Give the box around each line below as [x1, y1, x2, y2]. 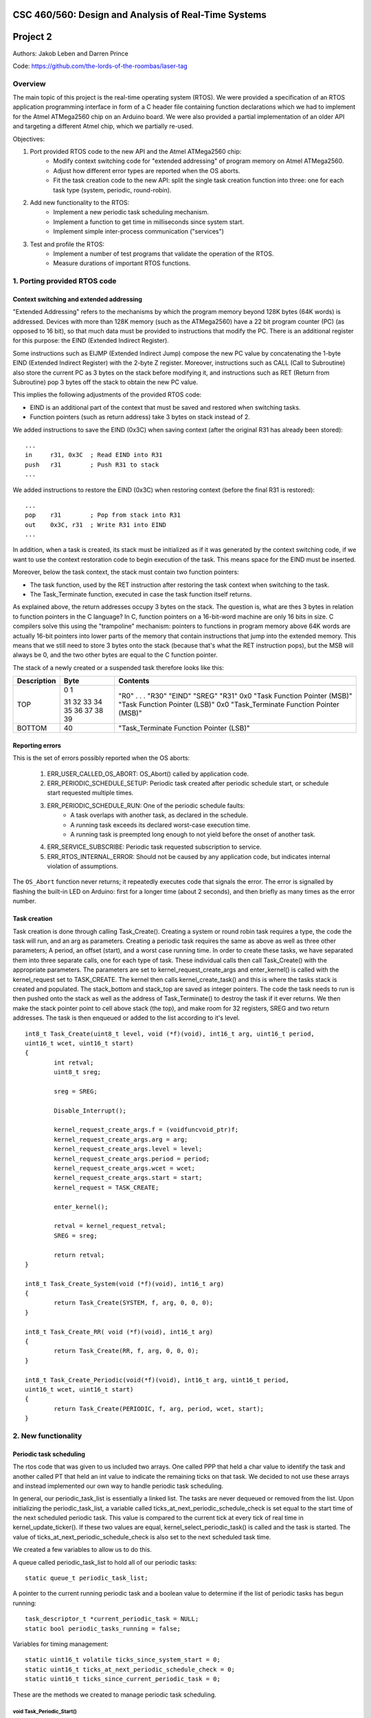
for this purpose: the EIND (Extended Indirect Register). [12, 337, 170, 345]
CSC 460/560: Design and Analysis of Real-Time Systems [12, 9, 267, 21]
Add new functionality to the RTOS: [30, 198, 130, 206]
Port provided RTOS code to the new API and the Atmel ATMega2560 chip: [30, 148, 242, 156]
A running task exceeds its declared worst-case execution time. [70, 821, 251, 829]
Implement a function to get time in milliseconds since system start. [53, 217, 244, 226]
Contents [118, 676, 150, 686]
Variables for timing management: [12, 1640, 109, 1648]
